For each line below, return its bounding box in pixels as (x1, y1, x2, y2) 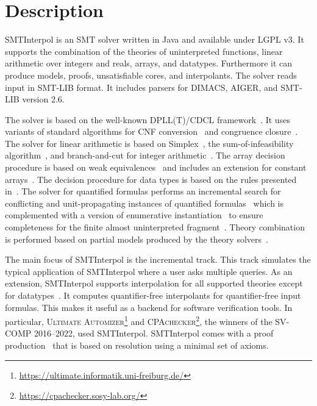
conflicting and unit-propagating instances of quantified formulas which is (5, 196, 284, 209)
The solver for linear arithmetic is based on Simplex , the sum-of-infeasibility (5, 137, 294, 149)
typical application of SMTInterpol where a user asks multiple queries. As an (5, 265, 293, 277)
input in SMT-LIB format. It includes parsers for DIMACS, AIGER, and (5, 80, 278, 93)
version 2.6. (22, 93, 65, 105)
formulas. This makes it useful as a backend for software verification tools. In (5, 301, 293, 313)
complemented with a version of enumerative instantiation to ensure (5, 208, 263, 221)
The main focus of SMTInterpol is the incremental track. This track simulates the (5, 253, 311, 266)
